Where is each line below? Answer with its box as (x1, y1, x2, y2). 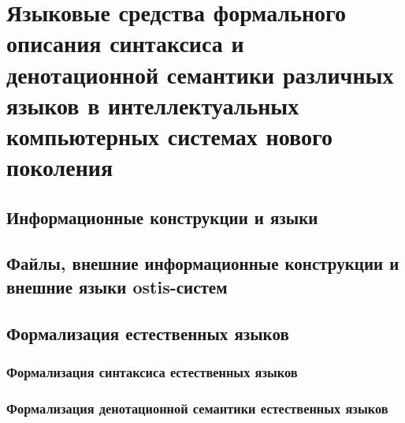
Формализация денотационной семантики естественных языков (6, 398, 388, 417)
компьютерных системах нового (6, 119, 333, 152)
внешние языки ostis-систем (6, 274, 228, 298)
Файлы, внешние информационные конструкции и (6, 251, 399, 275)
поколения (6, 151, 113, 183)
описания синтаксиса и (6, 27, 244, 59)
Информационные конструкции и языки (6, 204, 318, 229)
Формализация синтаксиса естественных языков (6, 361, 298, 381)
